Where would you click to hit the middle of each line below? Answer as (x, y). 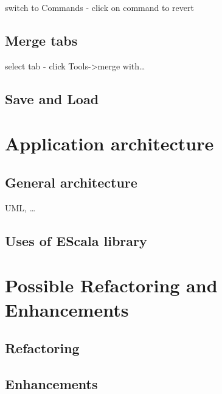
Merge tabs (41, 40)
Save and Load (52, 98)
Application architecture (109, 143)
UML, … (20, 207)
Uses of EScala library (76, 240)
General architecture (71, 182)
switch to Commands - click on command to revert (99, 7)
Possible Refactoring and (111, 285)
